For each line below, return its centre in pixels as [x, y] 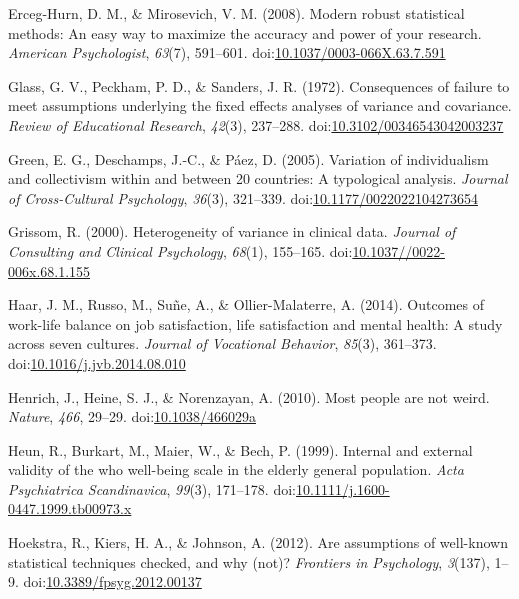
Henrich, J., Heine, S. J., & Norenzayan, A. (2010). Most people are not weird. [249, 396]
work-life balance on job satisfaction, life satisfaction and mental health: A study [255, 323]
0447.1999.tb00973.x [70, 508]
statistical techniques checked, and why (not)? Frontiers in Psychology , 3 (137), [249, 561]
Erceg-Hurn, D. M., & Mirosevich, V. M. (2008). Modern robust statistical [236, 13]
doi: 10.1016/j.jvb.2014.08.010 [97, 362]
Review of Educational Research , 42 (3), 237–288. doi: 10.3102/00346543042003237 [256, 124]
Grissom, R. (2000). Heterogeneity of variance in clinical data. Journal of [232, 231]
